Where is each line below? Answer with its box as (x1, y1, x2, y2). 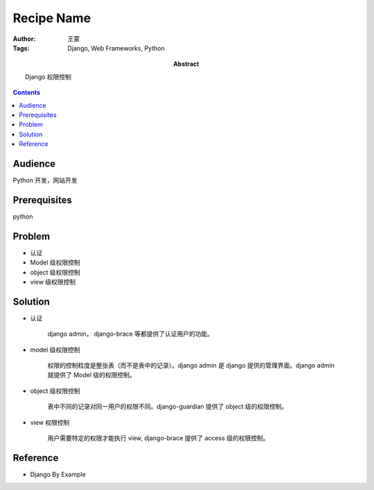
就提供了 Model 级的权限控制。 (47, 371, 136, 379)
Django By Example (30, 470, 86, 478)
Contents (12, 89, 41, 97)
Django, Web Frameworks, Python (67, 44, 166, 52)
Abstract (173, 60, 199, 69)
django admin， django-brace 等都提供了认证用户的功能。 (47, 329, 214, 338)
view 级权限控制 (30, 278, 76, 286)
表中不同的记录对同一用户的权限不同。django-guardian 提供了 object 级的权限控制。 (47, 402, 288, 411)
